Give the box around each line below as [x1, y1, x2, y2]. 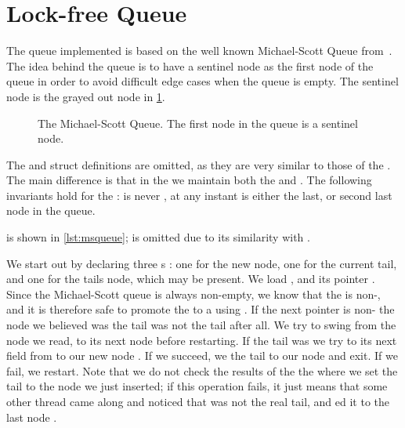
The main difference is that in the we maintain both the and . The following [6, 172, 372, 188]
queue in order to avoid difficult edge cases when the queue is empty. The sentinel [6, 73, 399, 89]
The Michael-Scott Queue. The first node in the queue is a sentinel [38, 114, 358, 131]
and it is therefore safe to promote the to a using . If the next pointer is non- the [6, 301, 395, 317]
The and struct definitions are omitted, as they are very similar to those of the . [6, 156, 391, 172]
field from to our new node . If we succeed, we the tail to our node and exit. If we [6, 347, 398, 364]
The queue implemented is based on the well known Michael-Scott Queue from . [6, 42, 392, 59]
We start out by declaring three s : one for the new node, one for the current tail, [6, 255, 397, 271]
